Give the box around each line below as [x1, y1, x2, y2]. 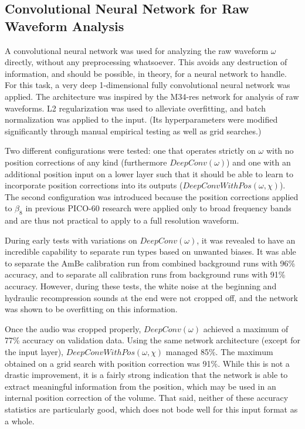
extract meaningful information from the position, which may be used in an [5, 380, 276, 392]
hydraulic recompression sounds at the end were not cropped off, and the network [5, 291, 298, 303]
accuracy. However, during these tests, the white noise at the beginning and [5, 280, 277, 292]
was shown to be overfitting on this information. [5, 303, 178, 315]
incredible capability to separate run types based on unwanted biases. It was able [5, 245, 296, 258]
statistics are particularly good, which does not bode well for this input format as [5, 403, 298, 416]
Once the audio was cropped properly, [5, 322, 141, 335]
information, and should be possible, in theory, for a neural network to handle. [5, 67, 287, 79]
